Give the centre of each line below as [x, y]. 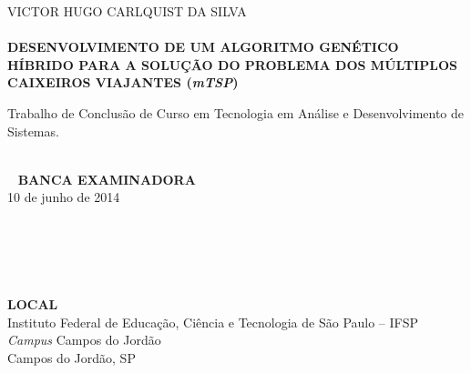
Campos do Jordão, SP [72, 357]
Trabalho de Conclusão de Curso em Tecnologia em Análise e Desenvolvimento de [236, 112]
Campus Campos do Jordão [84, 340]
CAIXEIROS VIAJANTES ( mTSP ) [123, 82]
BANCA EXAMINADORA [107, 179]
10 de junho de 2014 [64, 197]
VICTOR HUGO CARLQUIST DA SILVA [127, 11]
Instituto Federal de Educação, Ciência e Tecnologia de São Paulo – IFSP [213, 322]
